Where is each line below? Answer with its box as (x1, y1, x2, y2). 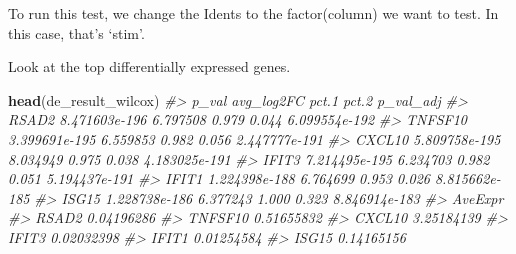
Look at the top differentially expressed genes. (8, 56, 291, 77)
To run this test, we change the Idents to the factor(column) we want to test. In (8, 3, 499, 23)
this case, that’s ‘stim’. (8, 22, 145, 43)
